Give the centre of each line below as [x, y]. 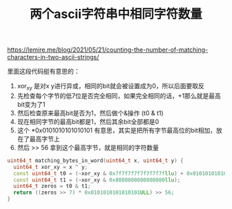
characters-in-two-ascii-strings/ [53, 57]
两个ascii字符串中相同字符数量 [116, 14]
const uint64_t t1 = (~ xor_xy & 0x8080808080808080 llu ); [97, 180]
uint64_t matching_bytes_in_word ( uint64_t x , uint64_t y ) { [96, 160]
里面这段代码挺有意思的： [43, 71]
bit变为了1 [31, 104]
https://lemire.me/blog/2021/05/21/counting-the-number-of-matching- [108, 50]
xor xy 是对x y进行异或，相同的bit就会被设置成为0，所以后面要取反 [111, 87]
